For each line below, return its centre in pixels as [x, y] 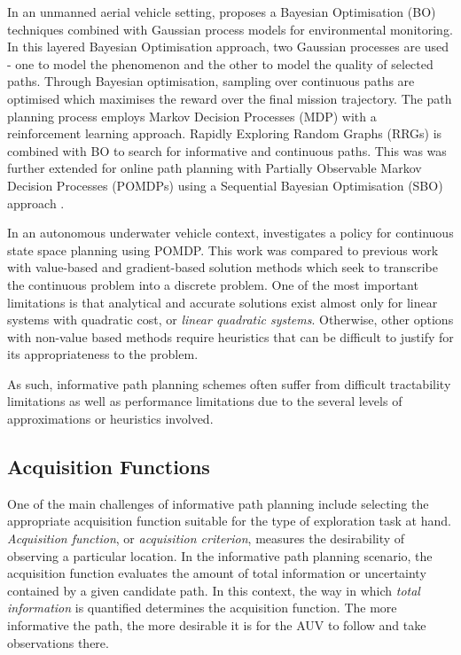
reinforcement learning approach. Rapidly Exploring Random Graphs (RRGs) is [225, 133]
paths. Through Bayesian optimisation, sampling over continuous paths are [211, 81]
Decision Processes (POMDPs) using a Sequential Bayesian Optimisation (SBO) [225, 185]
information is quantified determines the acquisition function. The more [202, 608]
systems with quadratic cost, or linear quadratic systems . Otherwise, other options [230, 320]
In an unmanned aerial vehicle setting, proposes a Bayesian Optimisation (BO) [222, 12]
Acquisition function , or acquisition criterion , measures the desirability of [206, 538]
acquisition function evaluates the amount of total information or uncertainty [217, 573]
